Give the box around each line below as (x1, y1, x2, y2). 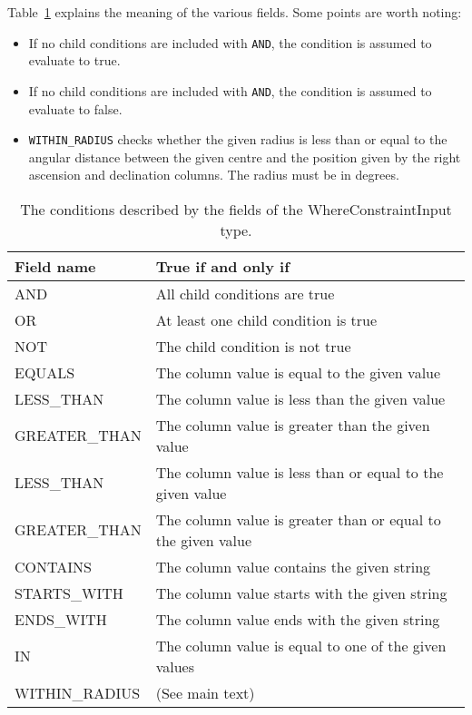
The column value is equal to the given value (155, 361, 441, 383)
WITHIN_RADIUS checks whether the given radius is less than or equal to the (28, 130, 447, 149)
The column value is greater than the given (155, 414, 430, 436)
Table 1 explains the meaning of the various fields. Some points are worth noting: (7, 3, 462, 21)
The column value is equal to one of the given (155, 634, 447, 656)
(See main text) (155, 681, 255, 703)
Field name (15, 255, 96, 277)
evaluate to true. (28, 51, 121, 70)
